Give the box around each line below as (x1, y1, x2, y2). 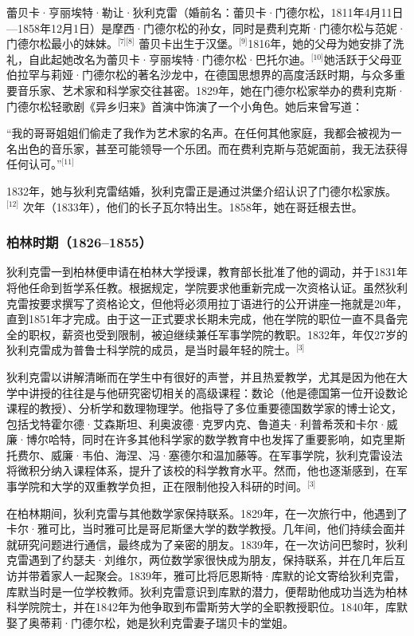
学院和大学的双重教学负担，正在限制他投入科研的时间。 (17, 478, 307, 495)
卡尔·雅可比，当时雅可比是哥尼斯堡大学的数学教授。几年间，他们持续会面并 (6, 520, 405, 537)
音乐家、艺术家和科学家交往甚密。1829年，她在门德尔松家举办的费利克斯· (17, 81, 405, 98)
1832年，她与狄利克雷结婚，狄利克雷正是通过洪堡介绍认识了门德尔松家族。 (6, 182, 396, 199)
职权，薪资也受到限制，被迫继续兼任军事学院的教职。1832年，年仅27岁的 (28, 326, 408, 342)
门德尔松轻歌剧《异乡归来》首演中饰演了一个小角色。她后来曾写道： (6, 97, 363, 114)
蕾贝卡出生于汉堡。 (139, 35, 240, 52)
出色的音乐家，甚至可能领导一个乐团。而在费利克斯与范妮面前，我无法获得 (17, 140, 408, 156)
